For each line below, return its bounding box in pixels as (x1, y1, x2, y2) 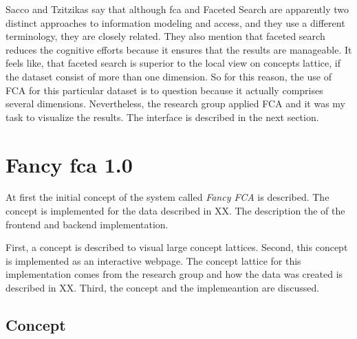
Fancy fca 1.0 (6, 150, 133, 178)
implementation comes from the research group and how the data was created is (6, 267, 343, 281)
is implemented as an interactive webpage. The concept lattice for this (6, 253, 301, 267)
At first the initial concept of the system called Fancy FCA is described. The (6, 190, 329, 204)
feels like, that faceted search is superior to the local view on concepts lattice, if (6, 56, 340, 70)
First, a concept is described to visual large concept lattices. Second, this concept (6, 240, 348, 254)
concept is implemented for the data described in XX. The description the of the (6, 204, 345, 218)
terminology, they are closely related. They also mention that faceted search (6, 29, 325, 43)
